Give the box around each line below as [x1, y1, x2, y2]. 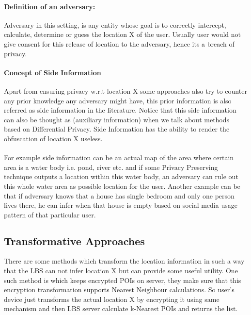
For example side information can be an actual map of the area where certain [4, 152, 234, 163]
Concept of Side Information [4, 67, 101, 77]
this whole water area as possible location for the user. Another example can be [4, 181, 240, 191]
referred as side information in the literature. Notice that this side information [4, 105, 236, 115]
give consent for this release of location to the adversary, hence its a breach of [4, 38, 235, 49]
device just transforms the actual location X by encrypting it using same [4, 294, 220, 304]
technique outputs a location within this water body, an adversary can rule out [4, 171, 238, 182]
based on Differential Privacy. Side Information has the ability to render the [4, 124, 230, 134]
